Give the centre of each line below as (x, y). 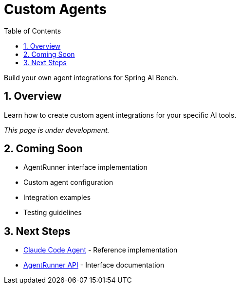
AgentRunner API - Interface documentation (94, 265)
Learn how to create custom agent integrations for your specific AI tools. (120, 115)
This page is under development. (57, 130)
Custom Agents (55, 9)
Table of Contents (33, 31)
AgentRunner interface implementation (85, 167)
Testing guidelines (53, 213)
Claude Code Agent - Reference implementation (101, 250)
